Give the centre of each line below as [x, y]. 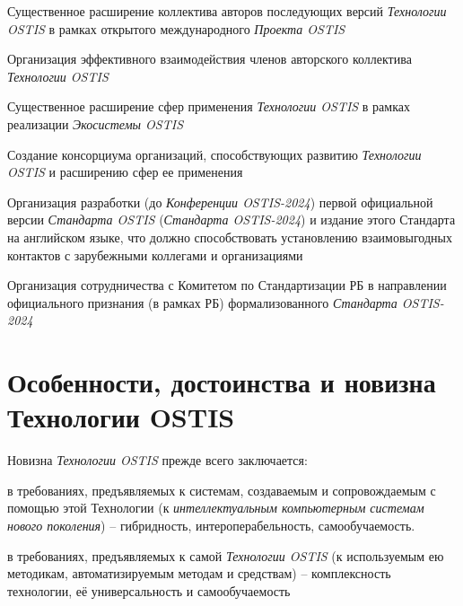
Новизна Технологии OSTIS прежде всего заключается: [157, 460]
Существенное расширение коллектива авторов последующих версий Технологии [227, 11]
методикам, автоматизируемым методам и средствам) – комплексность [199, 573]
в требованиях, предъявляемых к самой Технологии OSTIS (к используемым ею [226, 555]
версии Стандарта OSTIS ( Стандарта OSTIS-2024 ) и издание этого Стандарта [231, 220]
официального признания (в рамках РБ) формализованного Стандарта [202, 302]
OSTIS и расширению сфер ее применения [125, 172]
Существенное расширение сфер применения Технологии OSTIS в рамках [209, 106]
